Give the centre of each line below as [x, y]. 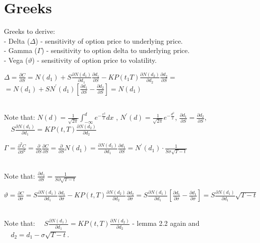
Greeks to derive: [30, 31]
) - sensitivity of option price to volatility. [94, 60]
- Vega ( [16, 60]
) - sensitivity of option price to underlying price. [109, 40]
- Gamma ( [21, 50]
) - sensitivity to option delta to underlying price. [116, 50]
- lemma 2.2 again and [166, 223]
